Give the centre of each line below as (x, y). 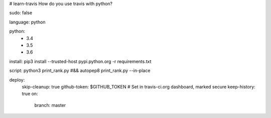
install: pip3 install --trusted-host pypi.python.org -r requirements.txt (80, 61)
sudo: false (21, 13)
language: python (27, 22)
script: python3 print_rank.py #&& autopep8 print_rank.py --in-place (80, 70)
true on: (30, 94)
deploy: (17, 79)
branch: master (50, 105)
